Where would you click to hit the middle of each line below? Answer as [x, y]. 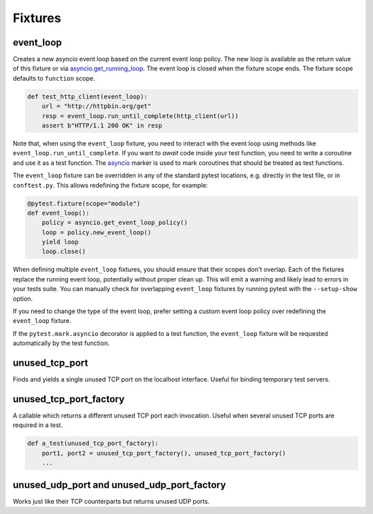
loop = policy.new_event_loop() [97, 232]
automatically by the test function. [61, 343]
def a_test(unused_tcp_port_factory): [93, 444]
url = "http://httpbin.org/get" [97, 106]
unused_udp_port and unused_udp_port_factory [119, 485]
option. [23, 298]
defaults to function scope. [54, 78]
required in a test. [38, 425]
